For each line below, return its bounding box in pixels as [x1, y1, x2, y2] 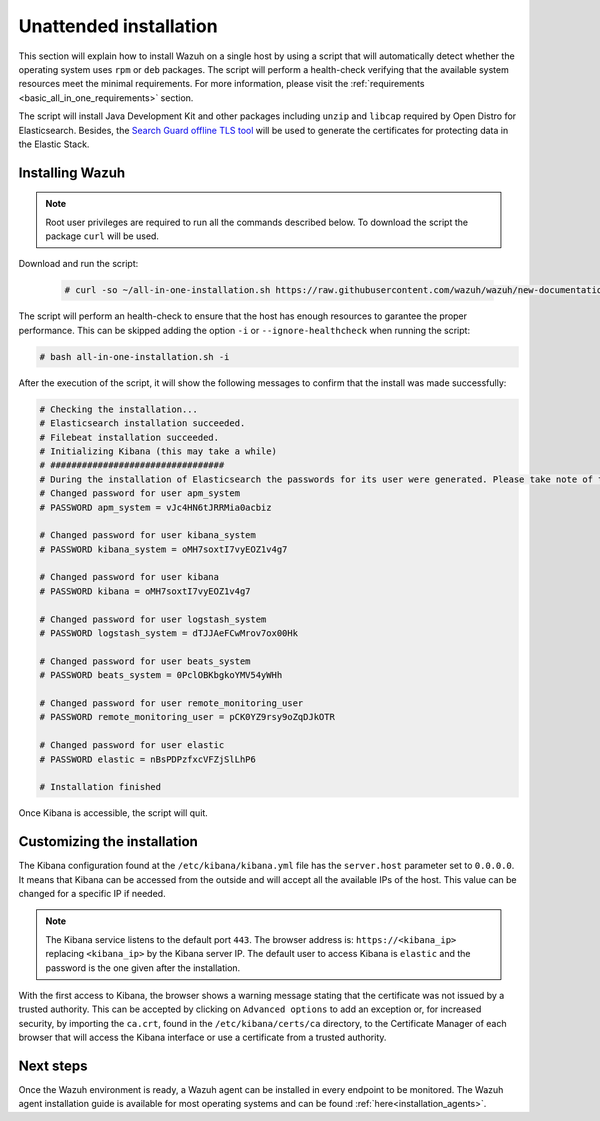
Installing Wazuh [18, 164, 126, 181]
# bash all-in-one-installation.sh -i [39, 351, 230, 362]
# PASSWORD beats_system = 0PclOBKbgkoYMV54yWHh [39, 670, 283, 681]
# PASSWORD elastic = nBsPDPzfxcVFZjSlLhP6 [39, 753, 257, 765]
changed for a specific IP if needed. [18, 888, 166, 899]
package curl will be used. [45, 230, 160, 242]
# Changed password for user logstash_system [39, 613, 267, 625]
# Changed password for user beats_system [39, 655, 251, 667]
